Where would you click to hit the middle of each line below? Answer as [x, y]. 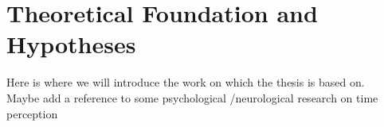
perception [32, 113]
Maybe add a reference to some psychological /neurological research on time [192, 97]
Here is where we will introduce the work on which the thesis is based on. [186, 82]
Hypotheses [71, 44]
